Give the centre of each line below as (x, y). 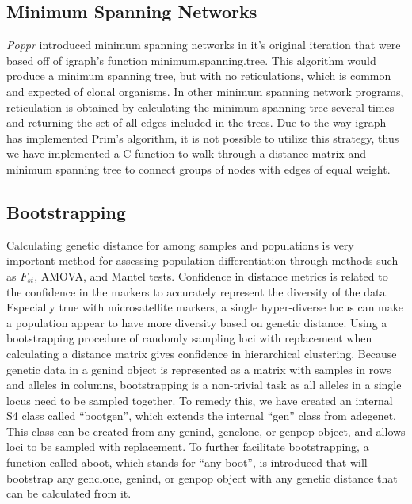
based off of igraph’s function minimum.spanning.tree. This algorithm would (191, 60)
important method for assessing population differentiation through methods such (202, 260)
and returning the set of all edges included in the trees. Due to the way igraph (196, 122)
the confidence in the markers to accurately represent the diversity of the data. (198, 291)
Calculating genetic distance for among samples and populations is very (180, 244)
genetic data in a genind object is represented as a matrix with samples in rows (199, 369)
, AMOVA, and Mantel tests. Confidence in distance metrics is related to (211, 275)
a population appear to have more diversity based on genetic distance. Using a (197, 322)
